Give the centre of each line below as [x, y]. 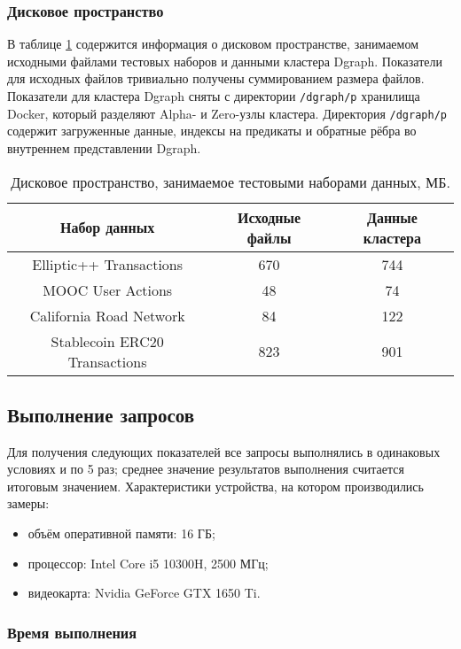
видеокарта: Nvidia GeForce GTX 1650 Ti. [144, 593]
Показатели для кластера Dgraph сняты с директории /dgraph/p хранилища [214, 96]
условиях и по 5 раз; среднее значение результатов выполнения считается [206, 469]
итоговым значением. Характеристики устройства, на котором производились [215, 486]
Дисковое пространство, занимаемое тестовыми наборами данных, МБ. [230, 182]
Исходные [269, 217]
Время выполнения [72, 632]
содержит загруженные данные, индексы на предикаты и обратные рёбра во [212, 131]
